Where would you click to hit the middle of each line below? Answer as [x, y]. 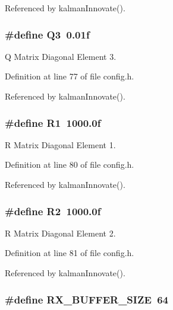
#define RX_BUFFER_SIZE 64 [87, 299]
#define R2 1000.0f [53, 211]
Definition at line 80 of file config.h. [70, 164]
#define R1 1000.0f [53, 122]
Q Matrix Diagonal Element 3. [61, 56]
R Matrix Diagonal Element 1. [60, 144]
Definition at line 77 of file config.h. [70, 76]
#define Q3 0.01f [47, 34]
